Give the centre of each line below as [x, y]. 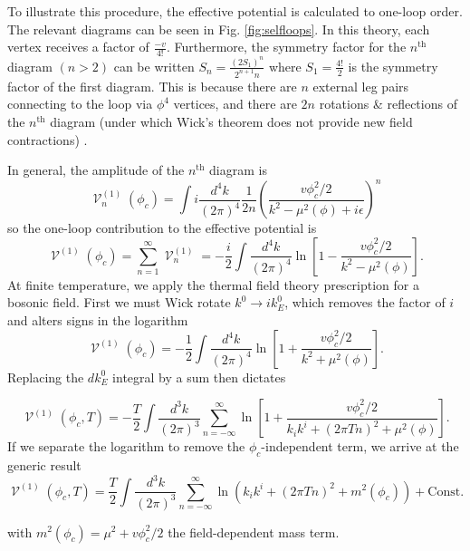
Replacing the [46, 377]
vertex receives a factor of [78, 47]
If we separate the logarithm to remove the [126, 446]
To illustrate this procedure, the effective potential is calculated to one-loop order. [235, 11]
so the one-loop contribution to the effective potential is [162, 228]
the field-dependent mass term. [254, 532]
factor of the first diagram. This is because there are [152, 86]
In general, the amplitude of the [96, 170]
